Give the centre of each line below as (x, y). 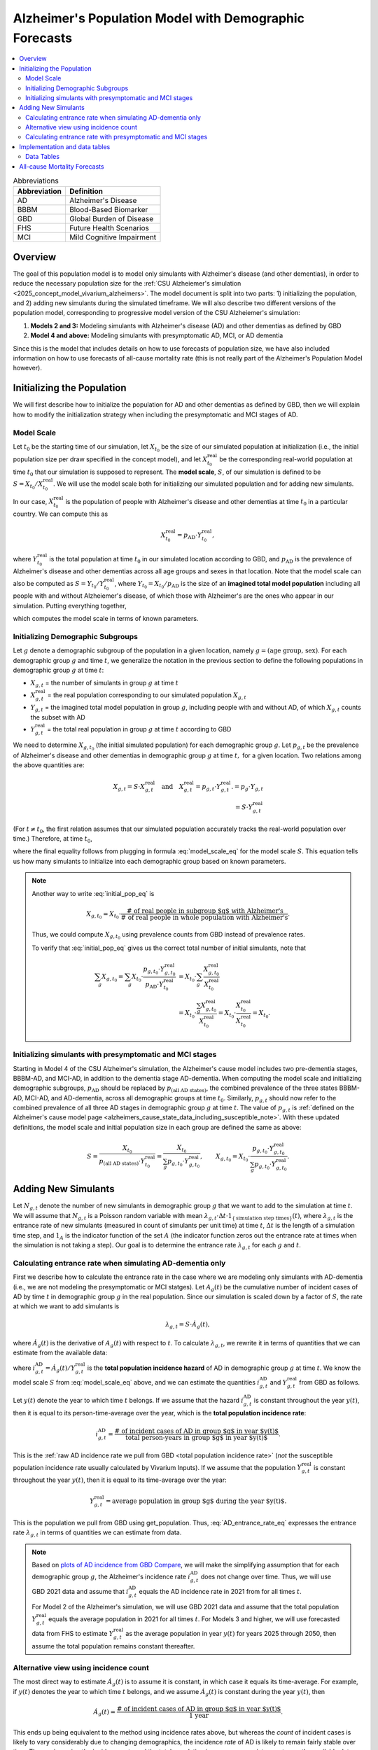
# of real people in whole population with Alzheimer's (204, 917)
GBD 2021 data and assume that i (80, 1591)
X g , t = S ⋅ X (129, 787)
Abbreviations (36, 181)
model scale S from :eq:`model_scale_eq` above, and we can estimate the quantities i (136, 1382)
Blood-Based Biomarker (108, 210)
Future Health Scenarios (109, 228)
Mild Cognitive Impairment (113, 237)
